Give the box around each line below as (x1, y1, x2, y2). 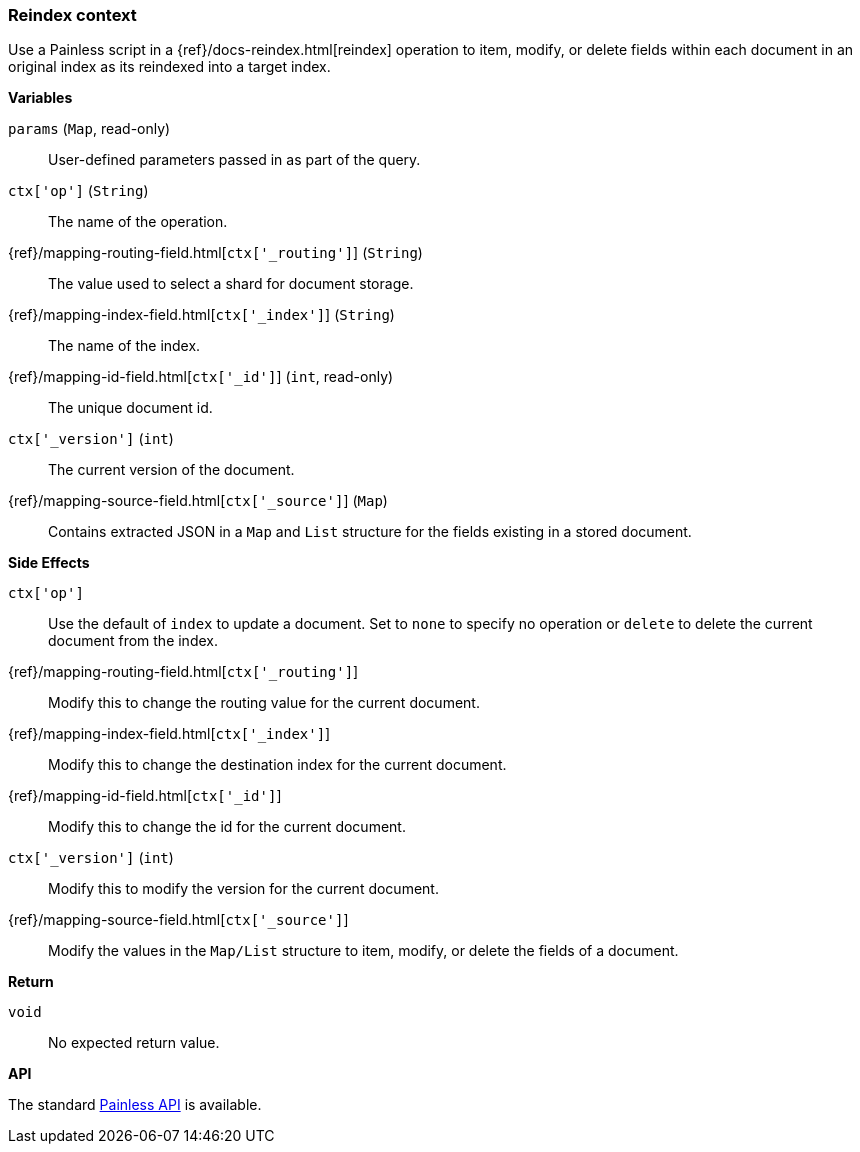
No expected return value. (48, 1034, 220, 1052)
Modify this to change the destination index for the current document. (48, 756, 507, 774)
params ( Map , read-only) (8, 120, 171, 138)
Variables (8, 89, 73, 107)
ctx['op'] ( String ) (8, 182, 149, 200)
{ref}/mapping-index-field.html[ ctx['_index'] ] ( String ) (8, 306, 395, 324)
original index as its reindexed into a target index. (8, 58, 331, 76)
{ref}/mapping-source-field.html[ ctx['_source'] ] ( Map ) (8, 492, 388, 510)
